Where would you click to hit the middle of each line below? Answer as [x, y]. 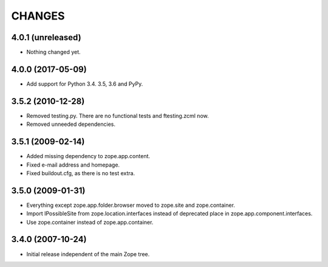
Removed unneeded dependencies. [71, 124]
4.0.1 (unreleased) [46, 37]
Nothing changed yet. [54, 52]
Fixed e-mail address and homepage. [73, 165]
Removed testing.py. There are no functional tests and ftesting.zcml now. [118, 116]
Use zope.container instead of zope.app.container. [90, 222]
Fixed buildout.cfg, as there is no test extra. [81, 173]
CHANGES [38, 16]
